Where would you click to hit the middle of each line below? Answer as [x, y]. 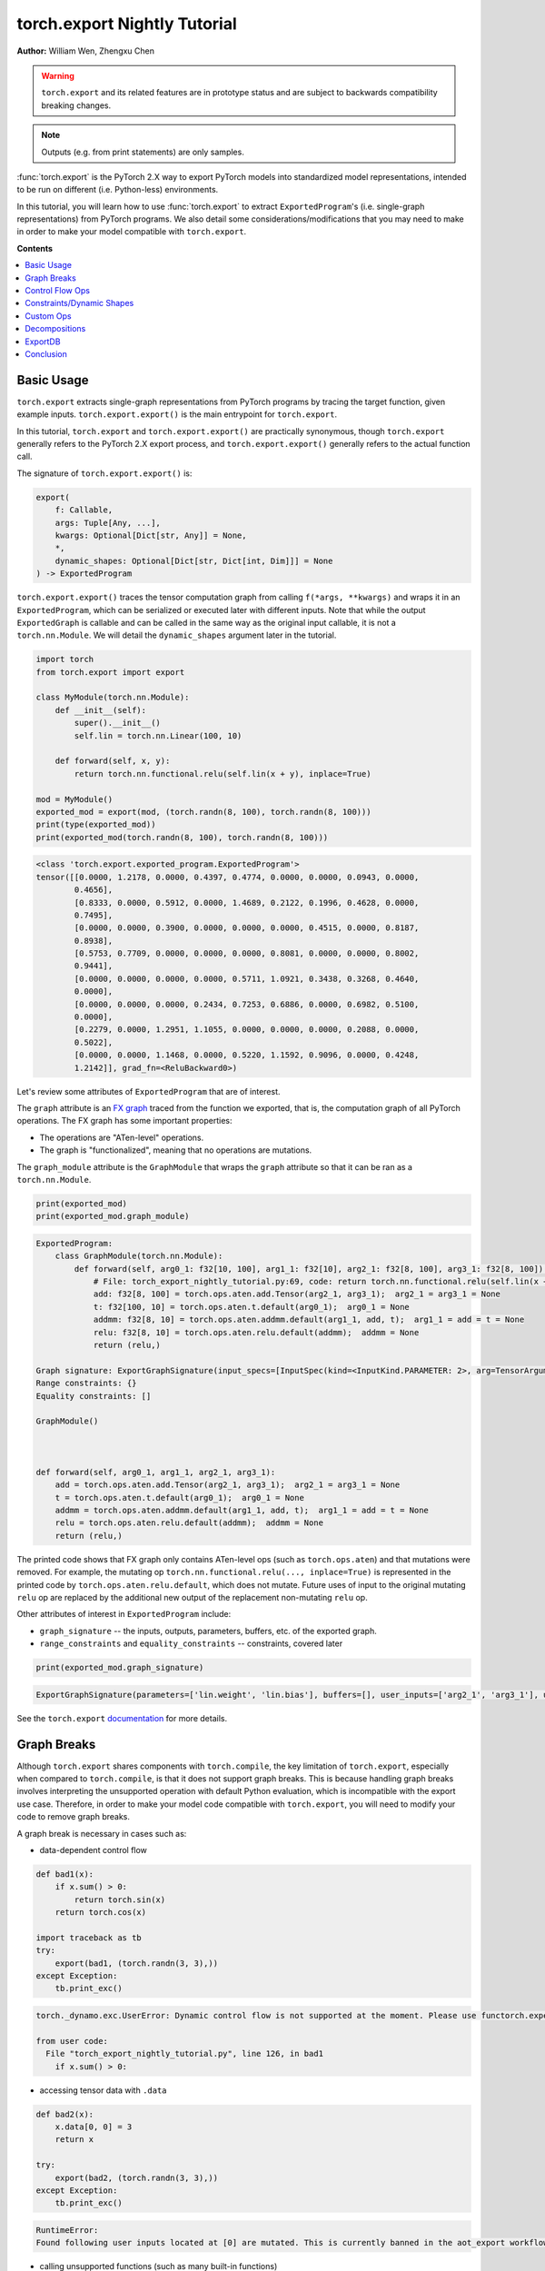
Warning [58, 75]
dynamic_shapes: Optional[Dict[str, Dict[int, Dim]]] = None [194, 560]
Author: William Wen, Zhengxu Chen [85, 51]
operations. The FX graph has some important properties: [124, 1121]
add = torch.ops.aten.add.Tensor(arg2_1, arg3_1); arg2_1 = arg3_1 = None [228, 1485]
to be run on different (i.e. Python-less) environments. [118, 190]
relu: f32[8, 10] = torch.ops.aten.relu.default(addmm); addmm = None [256, 1332]
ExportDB [43, 342]
